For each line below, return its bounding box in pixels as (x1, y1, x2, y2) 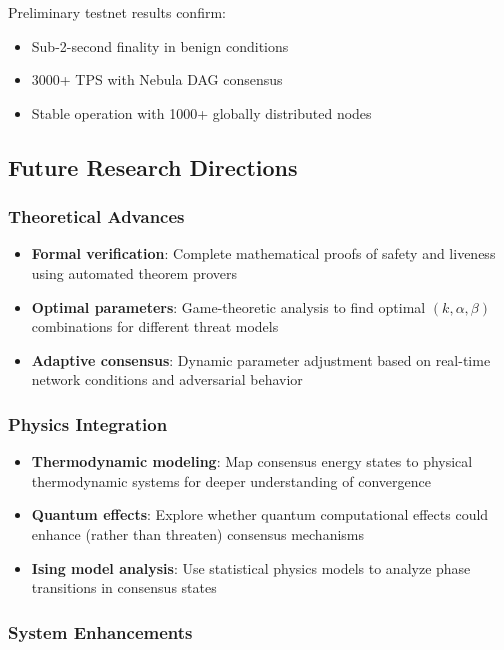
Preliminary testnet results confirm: (8, 2, 226, 22)
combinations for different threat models (31, 316, 279, 337)
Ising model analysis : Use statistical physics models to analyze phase (31, 557, 471, 578)
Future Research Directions (8, 151, 298, 182)
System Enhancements (8, 619, 193, 644)
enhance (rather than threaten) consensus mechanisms (31, 523, 365, 544)
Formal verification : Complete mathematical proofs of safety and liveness (31, 243, 496, 264)
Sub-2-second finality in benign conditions (31, 35, 289, 56)
